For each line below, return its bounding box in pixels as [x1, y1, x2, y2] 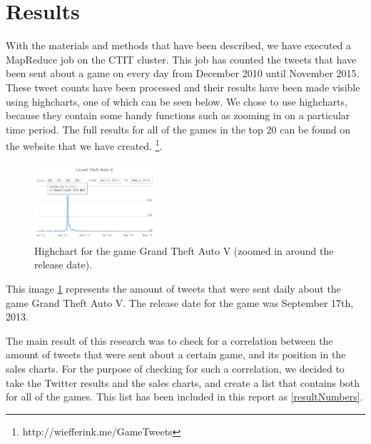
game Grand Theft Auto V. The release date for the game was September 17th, [6, 295, 354, 310]
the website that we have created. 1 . [6, 136, 163, 153]
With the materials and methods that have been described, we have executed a [6, 38, 352, 53]
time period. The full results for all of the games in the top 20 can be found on [6, 121, 350, 136]
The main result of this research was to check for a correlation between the [6, 333, 333, 348]
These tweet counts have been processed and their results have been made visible [6, 79, 360, 94]
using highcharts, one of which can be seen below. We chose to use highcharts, [6, 94, 347, 109]
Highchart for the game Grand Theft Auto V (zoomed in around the [34, 243, 334, 258]
